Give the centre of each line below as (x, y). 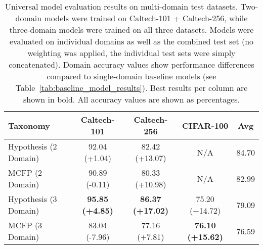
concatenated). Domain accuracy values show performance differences (131, 64)
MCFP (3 (25, 225)
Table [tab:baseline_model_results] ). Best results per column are (131, 88)
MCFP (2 (25, 172)
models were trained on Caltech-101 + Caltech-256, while (146, 18)
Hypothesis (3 (33, 199)
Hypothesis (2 (33, 146)
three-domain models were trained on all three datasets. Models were (131, 30)
